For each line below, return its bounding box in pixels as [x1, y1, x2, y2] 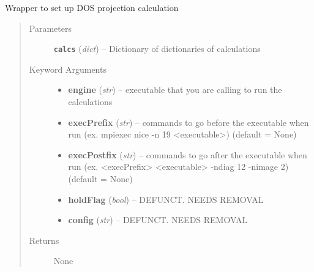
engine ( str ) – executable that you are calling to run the [68, 83, 282, 96]
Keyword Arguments [29, 62, 107, 75]
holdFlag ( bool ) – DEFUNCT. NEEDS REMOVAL [68, 193, 264, 205]
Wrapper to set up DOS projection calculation [5, 1, 179, 13]
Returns [29, 233, 59, 246]
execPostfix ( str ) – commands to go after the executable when [68, 148, 307, 161]
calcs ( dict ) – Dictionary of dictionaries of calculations [53, 42, 261, 55]
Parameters [29, 21, 72, 34]
